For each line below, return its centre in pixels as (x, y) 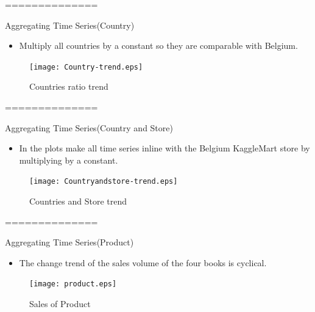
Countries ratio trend (69, 86)
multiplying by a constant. (69, 160)
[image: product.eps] (73, 284)
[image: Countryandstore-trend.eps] (104, 182)
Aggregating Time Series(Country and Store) (89, 127)
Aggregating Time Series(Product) (69, 242)
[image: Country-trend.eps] (86, 67)
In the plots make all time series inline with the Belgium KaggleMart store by (165, 148)
